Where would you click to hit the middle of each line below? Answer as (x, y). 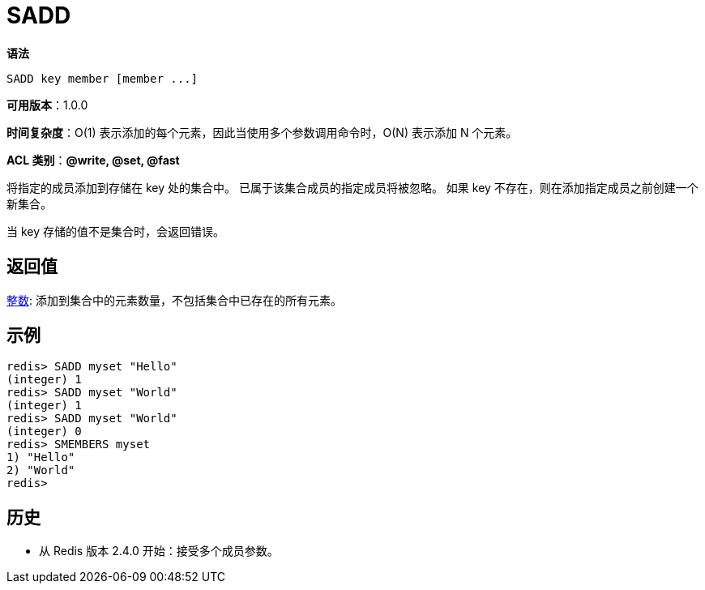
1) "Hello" (41, 457)
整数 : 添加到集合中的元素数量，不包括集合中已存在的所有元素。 (174, 300)
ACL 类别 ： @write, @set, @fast (93, 160)
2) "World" (41, 470)
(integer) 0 (44, 432)
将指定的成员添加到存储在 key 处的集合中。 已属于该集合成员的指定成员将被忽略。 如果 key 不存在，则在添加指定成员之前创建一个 (352, 187)
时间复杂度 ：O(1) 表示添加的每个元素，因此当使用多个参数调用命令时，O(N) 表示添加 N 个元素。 (262, 132)
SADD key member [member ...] (103, 78)
